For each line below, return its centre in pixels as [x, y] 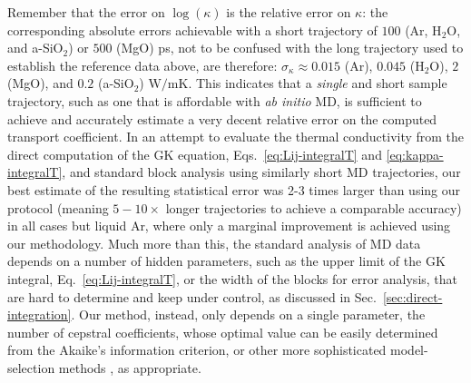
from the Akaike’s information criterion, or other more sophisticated [197, 350]
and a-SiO [35, 48]
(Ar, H [423, 29]
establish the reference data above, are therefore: [142, 65]
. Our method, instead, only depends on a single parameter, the [248, 314]
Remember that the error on [86, 12]
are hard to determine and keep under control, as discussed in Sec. [192, 296]
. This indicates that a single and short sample [318, 83]
